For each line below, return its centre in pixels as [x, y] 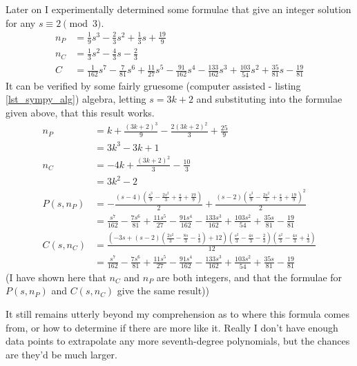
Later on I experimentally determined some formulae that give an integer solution [178, 9]
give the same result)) [163, 291]
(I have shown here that [56, 277]
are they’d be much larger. [61, 354]
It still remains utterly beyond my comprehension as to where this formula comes [178, 314]
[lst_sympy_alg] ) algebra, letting [76, 99]
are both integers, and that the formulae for [249, 277]
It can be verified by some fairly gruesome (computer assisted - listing [153, 85]
